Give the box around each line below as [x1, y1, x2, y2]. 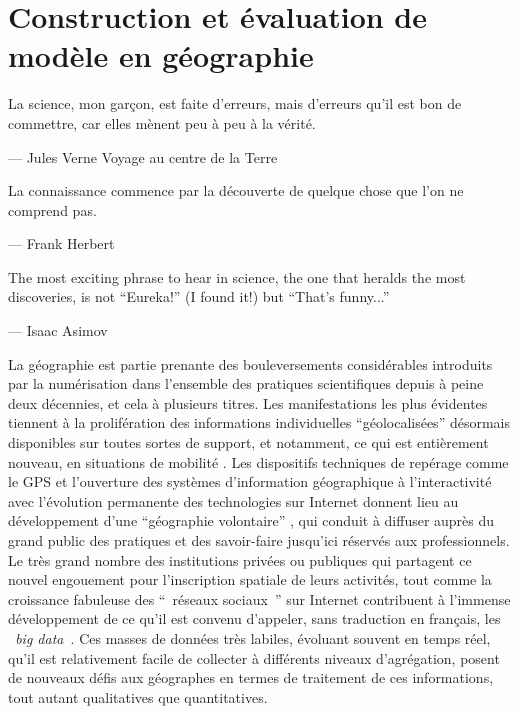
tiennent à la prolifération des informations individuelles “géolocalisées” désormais [8, 412, 510, 433]
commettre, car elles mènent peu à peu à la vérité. [8, 112, 316, 133]
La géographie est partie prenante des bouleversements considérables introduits [8, 353, 493, 374]
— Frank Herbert [8, 233, 115, 254]
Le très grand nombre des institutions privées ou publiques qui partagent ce [8, 549, 472, 570]
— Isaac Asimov [8, 320, 108, 341]
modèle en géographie [8, 35, 314, 76]
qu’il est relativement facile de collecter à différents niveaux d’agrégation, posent [8, 647, 500, 668]
